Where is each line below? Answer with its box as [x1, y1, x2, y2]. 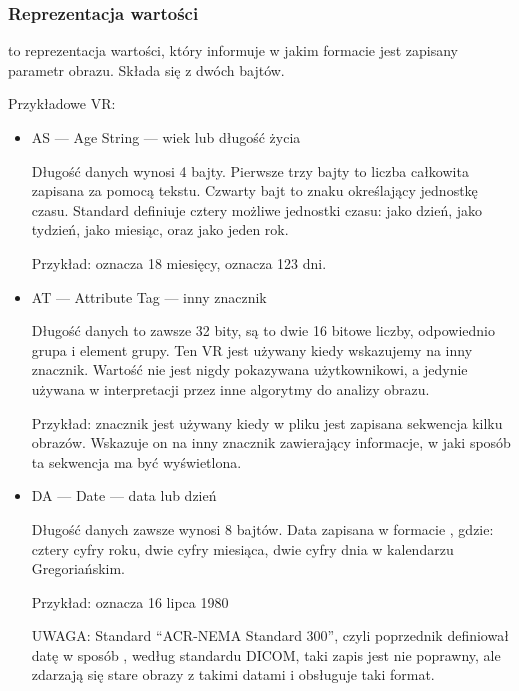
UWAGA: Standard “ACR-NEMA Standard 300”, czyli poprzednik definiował [31, 625, 509, 646]
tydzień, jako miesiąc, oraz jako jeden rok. [31, 219, 289, 240]
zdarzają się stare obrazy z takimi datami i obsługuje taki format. [31, 664, 435, 685]
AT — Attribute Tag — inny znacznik [31, 286, 267, 307]
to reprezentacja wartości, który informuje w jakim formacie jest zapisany [8, 40, 459, 61]
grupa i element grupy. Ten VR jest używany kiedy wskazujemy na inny [31, 339, 473, 360]
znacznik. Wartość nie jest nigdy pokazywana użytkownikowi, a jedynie [31, 359, 468, 380]
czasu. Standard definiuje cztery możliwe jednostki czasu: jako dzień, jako [31, 199, 483, 220]
